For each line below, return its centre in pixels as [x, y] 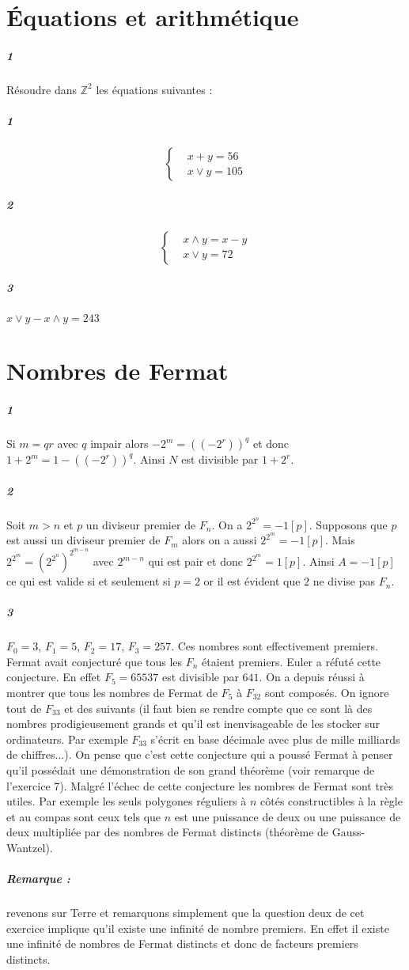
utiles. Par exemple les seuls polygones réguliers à [127, 801]
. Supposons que [348, 524]
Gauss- [348, 832]
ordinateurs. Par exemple [67, 739]
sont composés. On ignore [327, 693]
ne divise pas [344, 581]
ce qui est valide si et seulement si [89, 581]
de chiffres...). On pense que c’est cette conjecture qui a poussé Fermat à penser [200, 754]
